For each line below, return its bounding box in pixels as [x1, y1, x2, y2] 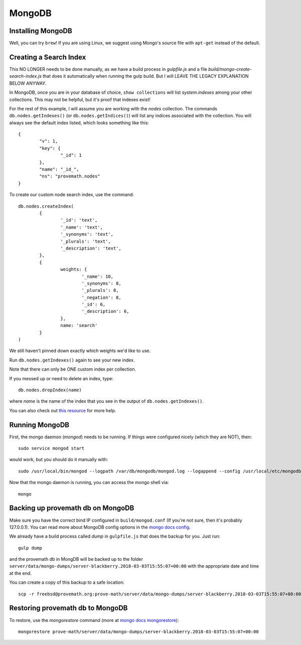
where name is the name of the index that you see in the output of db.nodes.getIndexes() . [9, 398, 204, 404]
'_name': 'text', [60, 224, 103, 230]
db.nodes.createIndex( [18, 203, 74, 209]
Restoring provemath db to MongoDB [9, 604, 128, 612]
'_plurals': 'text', [60, 238, 111, 244]
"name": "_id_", [39, 167, 79, 173]
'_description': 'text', [60, 245, 121, 251]
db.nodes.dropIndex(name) [18, 387, 82, 393]
